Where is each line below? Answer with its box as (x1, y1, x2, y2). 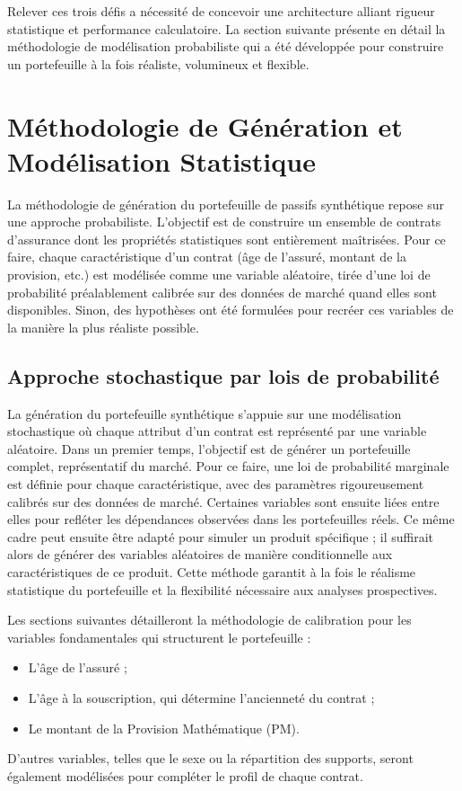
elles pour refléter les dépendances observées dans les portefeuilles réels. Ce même (7, 510, 455, 529)
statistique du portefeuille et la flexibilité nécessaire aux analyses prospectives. (7, 580, 438, 599)
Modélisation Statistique (7, 142, 316, 179)
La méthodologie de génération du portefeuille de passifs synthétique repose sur (7, 194, 444, 213)
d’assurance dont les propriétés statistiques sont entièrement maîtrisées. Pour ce (7, 229, 446, 248)
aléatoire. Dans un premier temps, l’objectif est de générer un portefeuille (7, 439, 411, 458)
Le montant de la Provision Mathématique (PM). (28, 718, 300, 737)
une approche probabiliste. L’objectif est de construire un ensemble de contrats (7, 212, 441, 231)
